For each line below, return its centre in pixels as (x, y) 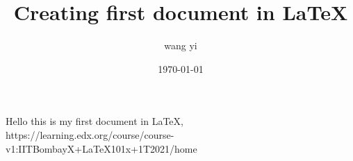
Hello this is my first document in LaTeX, (95, 121)
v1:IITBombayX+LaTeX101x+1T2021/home (101, 148)
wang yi (181, 45)
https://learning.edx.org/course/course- (90, 134)
